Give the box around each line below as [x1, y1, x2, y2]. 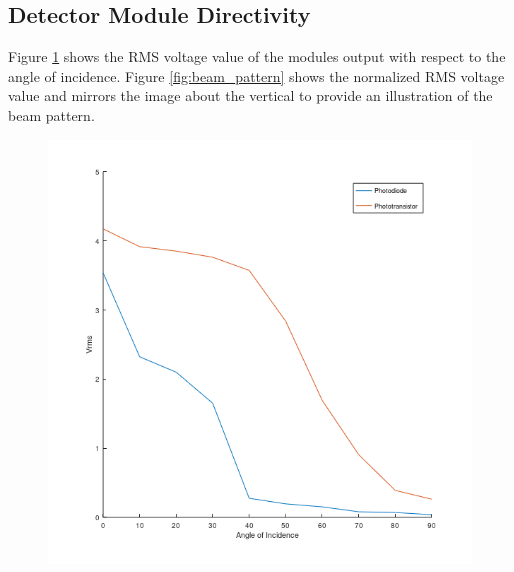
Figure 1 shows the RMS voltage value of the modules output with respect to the [8, 46, 506, 67]
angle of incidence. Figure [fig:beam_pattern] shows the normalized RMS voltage [8, 65, 505, 86]
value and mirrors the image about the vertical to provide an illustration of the [8, 85, 493, 106]
